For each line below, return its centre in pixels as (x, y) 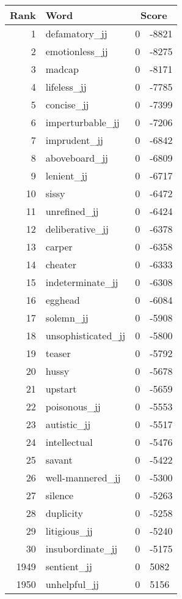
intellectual (69, 442)
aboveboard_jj (77, 158)
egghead (63, 300)
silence (60, 495)
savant (59, 460)
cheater (61, 264)
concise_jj (67, 104)
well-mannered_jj (83, 477)
